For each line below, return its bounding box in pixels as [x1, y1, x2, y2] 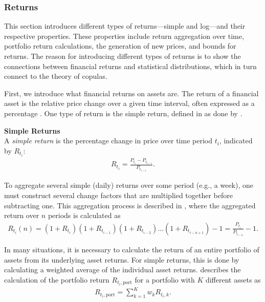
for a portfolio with [135, 274, 195, 285]
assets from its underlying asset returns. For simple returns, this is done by [4, 254, 239, 265]
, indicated [219, 135, 253, 146]
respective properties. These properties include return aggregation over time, [4, 30, 244, 41]
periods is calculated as [48, 210, 121, 221]
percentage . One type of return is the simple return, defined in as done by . [4, 107, 242, 118]
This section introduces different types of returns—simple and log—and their [4, 20, 246, 31]
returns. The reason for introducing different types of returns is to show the [4, 51, 241, 61]
